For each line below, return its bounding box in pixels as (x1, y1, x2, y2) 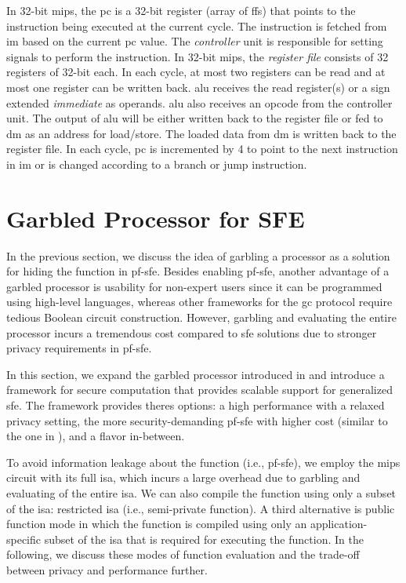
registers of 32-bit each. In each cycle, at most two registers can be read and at (6, 64, 386, 80)
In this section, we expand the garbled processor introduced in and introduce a (6, 366, 385, 382)
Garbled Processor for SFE (6, 202, 305, 234)
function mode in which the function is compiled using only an (6, 516, 307, 532)
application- (310, 516, 368, 532)
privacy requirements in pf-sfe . (6, 340, 152, 356)
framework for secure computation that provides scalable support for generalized (6, 381, 393, 398)
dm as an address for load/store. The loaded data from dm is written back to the (6, 125, 397, 141)
